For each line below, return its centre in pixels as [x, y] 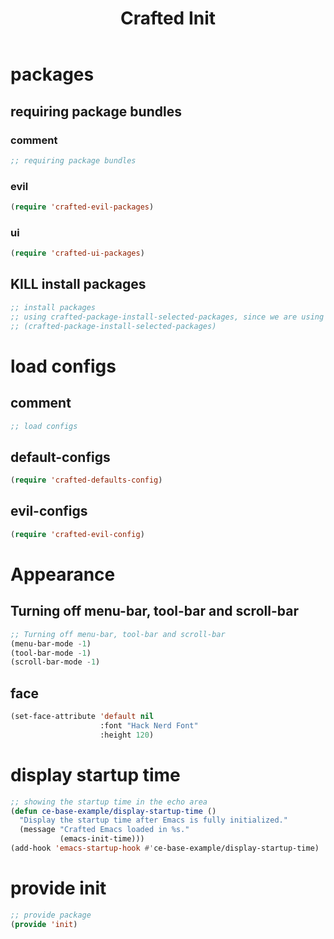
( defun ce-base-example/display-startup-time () [113, 811]
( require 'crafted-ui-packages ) [77, 253]
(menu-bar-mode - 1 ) [51, 643]
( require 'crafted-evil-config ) [77, 534]
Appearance [63, 574]
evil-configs [49, 511]
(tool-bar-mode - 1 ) [51, 653]
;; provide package [51, 915]
